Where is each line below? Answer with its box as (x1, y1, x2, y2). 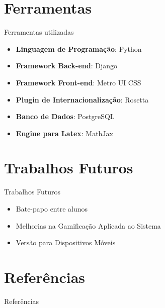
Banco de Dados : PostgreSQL (16, 111, 115, 122)
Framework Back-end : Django (16, 60, 118, 71)
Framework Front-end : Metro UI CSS (16, 77, 141, 87)
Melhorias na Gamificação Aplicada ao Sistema (16, 220, 161, 231)
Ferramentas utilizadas (4, 27, 74, 37)
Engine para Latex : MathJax (16, 128, 113, 138)
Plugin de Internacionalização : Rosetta (16, 94, 149, 105)
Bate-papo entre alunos (16, 203, 88, 214)
